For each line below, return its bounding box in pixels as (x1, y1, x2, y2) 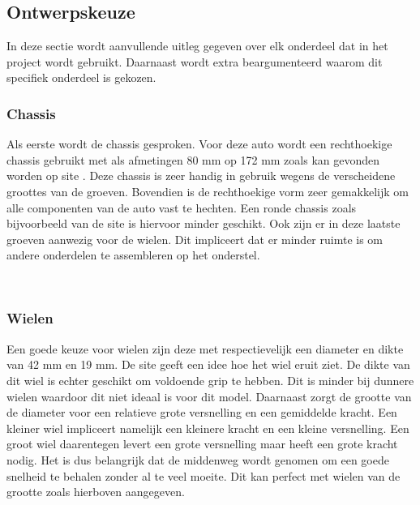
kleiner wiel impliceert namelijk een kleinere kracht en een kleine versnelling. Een (6, 419, 409, 436)
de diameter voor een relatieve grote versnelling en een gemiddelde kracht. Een (6, 404, 397, 421)
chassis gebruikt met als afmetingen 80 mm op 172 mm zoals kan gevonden (6, 151, 380, 168)
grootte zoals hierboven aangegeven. (6, 483, 185, 500)
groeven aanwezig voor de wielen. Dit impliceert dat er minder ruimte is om (6, 230, 384, 247)
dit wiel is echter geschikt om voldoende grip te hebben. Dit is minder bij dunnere (6, 371, 414, 388)
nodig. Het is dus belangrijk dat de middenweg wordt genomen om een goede (6, 451, 389, 468)
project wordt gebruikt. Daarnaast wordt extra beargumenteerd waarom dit (6, 53, 383, 70)
